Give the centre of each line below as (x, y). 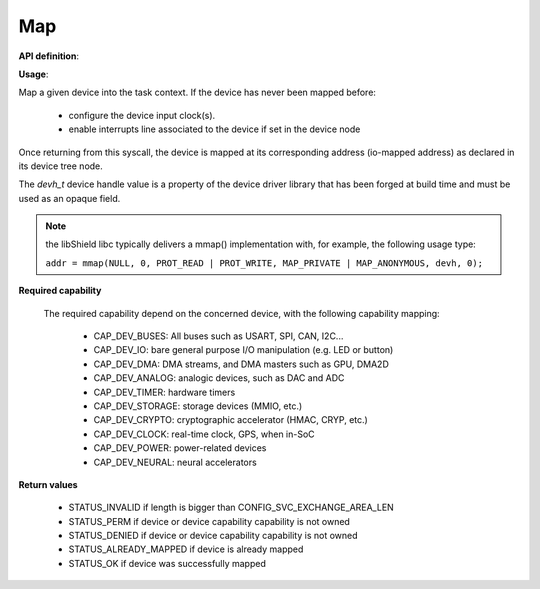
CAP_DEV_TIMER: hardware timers (164, 392)
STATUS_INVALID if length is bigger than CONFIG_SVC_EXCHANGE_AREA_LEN (231, 507)
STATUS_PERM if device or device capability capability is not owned (209, 521)
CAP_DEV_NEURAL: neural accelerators (175, 462)
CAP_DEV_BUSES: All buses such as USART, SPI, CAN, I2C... (218, 336)
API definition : (49, 56)
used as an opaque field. (69, 198)
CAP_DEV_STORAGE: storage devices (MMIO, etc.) (198, 406)
